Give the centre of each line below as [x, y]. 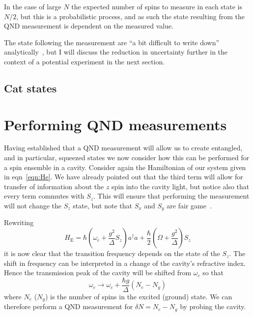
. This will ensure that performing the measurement [171, 196]
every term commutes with [44, 196]
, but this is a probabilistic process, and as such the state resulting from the [131, 16]
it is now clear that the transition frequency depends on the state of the [112, 253]
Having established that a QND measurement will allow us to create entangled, [123, 148]
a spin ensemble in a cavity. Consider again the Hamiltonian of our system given [125, 167]
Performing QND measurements [115, 124]
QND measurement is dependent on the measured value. [89, 26]
